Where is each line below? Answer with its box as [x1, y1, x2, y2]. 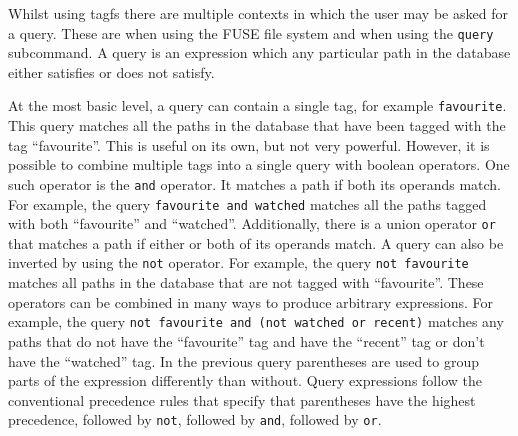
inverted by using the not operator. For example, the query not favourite [8, 252, 469, 273]
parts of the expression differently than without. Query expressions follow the [8, 370, 482, 391]
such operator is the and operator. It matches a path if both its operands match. [8, 173, 502, 194]
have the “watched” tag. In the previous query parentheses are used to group [8, 350, 480, 371]
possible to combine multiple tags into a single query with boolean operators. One [8, 154, 510, 175]
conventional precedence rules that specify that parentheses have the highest [8, 389, 476, 410]
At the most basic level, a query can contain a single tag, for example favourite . [8, 95, 507, 116]
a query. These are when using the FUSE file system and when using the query [8, 22, 494, 43]
